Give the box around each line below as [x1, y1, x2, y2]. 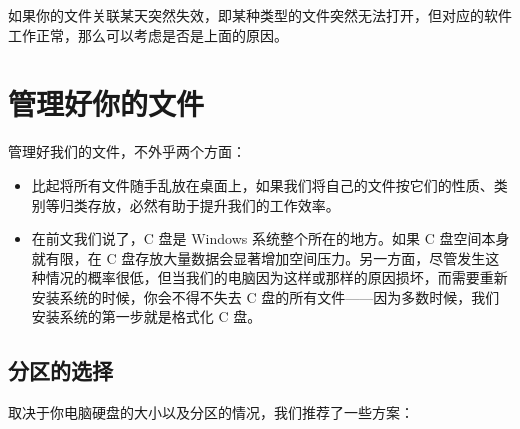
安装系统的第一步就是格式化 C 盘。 [31, 306, 262, 327]
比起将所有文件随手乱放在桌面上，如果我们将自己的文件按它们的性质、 [31, 174, 494, 195]
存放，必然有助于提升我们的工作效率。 [87, 194, 340, 215]
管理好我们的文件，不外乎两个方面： [8, 141, 246, 162]
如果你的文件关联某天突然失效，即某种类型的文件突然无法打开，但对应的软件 [8, 5, 512, 25]
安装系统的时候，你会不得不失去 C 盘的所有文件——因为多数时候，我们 [31, 286, 500, 307]
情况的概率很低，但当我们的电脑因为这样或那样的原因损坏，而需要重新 [45, 267, 508, 288]
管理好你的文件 [8, 83, 205, 124]
